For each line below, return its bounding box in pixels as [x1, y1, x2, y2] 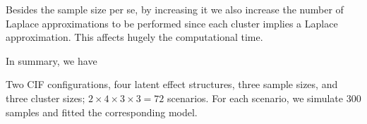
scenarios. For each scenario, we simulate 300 [167, 90, 361, 105]
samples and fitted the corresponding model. [6, 104, 198, 119]
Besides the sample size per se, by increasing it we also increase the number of [6, 2, 344, 16]
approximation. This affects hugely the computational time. [6, 30, 263, 44]
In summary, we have [6, 53, 97, 68]
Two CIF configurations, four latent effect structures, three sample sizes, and [6, 77, 338, 92]
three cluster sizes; [6, 90, 85, 105]
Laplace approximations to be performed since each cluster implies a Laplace [6, 15, 338, 30]
